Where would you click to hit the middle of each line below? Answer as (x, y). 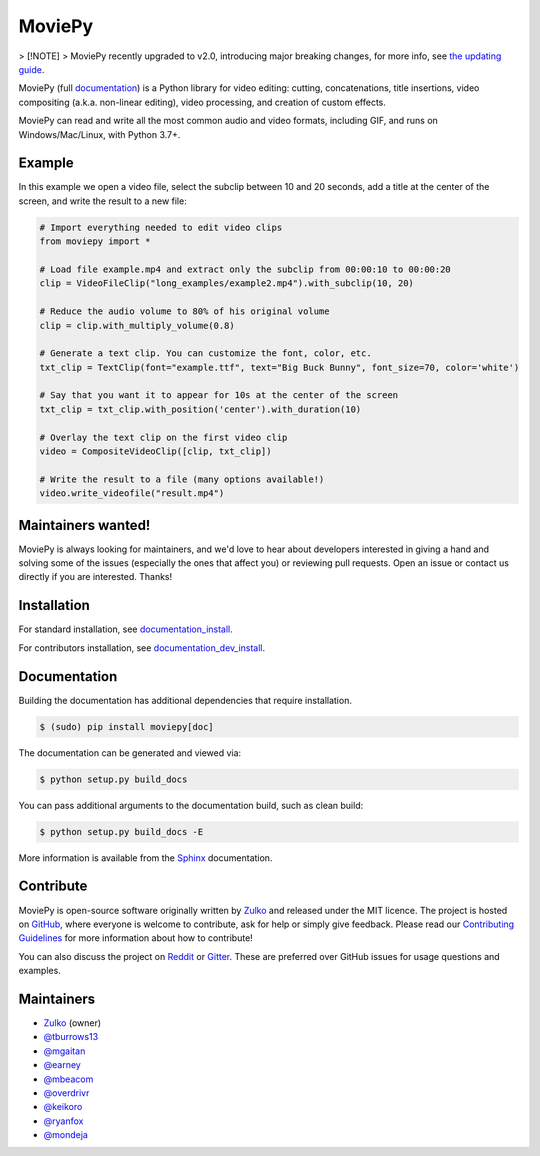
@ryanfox (63, 1121)
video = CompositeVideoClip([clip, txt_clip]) (155, 451)
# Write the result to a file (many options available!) (182, 479)
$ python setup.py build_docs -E (121, 831)
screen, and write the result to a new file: (102, 201)
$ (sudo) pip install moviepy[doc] (126, 726)
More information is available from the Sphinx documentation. (145, 857)
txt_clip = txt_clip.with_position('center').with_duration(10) (200, 409)
